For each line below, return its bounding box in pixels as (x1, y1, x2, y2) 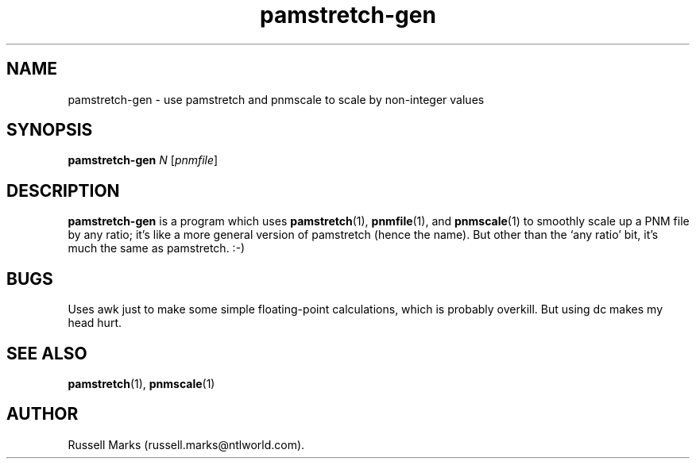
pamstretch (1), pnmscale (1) (68, 376, 215, 390)
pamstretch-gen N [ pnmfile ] (68, 153, 218, 167)
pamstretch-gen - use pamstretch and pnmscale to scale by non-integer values (68, 92, 485, 106)
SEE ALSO (6, 343, 87, 363)
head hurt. (68, 316, 122, 330)
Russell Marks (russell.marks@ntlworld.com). (68, 437, 305, 452)
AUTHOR (6, 404, 79, 425)
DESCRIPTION (6, 180, 120, 201)
